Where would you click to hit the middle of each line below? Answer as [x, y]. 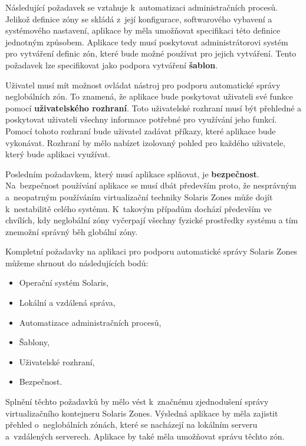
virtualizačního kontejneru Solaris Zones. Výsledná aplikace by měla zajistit [142, 413]
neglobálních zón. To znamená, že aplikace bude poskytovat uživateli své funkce [149, 96]
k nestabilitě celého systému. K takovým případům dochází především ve [139, 208]
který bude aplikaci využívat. [58, 154]
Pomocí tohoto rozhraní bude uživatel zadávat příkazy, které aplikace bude [141, 131]
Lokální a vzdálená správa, [67, 303]
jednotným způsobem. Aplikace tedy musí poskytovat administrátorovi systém [147, 42]
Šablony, [34, 342]
